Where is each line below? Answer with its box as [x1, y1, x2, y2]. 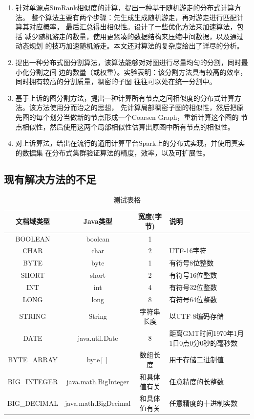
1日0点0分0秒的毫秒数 [169, 337, 238, 348]
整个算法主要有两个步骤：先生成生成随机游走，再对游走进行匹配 [31, 12, 237, 22]
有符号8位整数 [169, 258, 214, 268]
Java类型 [83, 216, 112, 226]
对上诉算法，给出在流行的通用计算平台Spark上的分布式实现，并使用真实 [15, 138, 245, 148]
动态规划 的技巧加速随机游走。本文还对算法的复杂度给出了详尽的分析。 [15, 41, 244, 51]
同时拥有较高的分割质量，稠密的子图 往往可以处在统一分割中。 [15, 76, 216, 87]
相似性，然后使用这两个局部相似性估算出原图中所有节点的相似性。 [22, 121, 234, 132]
